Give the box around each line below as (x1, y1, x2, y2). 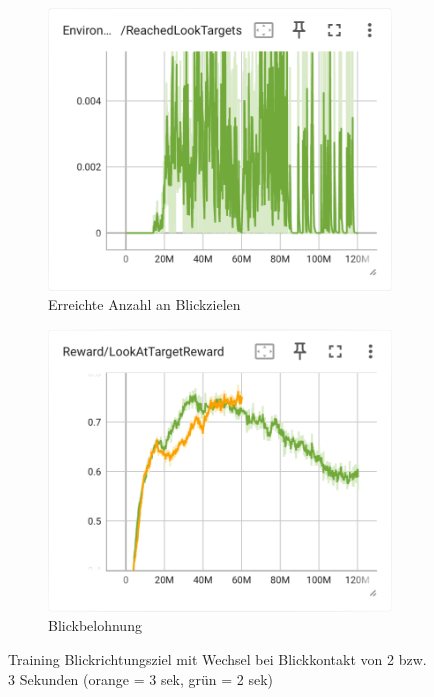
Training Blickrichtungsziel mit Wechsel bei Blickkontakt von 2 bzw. (8, 649, 427, 670)
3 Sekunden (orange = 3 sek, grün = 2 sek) (8, 668, 274, 689)
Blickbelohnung (48, 615, 142, 636)
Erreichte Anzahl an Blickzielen (48, 294, 241, 315)
